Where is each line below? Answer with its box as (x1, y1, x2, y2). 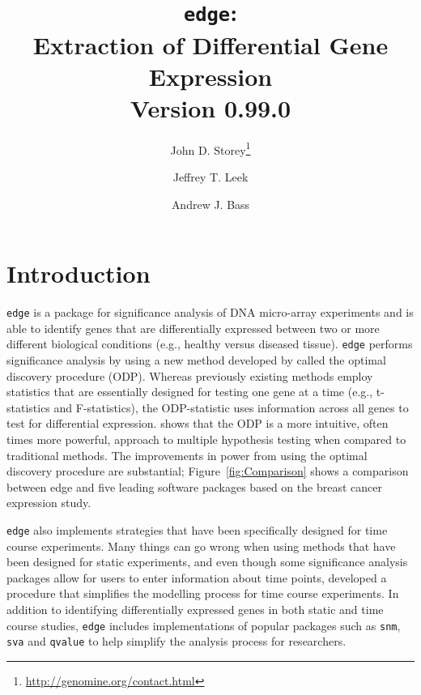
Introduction (6, 257, 151, 290)
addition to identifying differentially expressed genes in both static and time (6, 601, 384, 618)
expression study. (6, 494, 91, 511)
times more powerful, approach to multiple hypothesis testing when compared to (6, 431, 406, 448)
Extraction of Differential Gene (32, 28, 389, 61)
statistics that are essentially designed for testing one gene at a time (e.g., (6, 383, 373, 400)
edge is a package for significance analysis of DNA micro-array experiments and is (6, 304, 414, 321)
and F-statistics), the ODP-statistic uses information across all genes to (53, 399, 409, 416)
